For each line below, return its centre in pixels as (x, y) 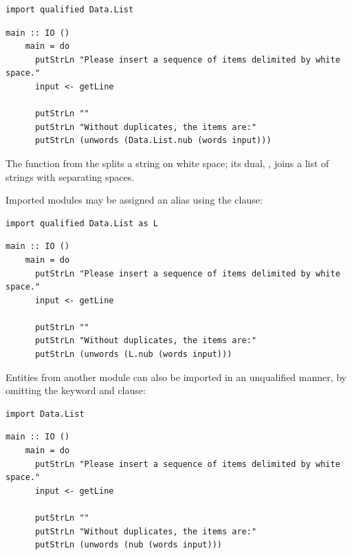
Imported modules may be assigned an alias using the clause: (134, 200)
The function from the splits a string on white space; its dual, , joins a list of (167, 163)
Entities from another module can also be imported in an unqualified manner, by (176, 377)
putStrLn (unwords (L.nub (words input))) (133, 355)
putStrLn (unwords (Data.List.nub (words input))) (153, 141)
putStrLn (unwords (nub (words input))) (128, 545)
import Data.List (45, 414)
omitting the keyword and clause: (76, 390)
